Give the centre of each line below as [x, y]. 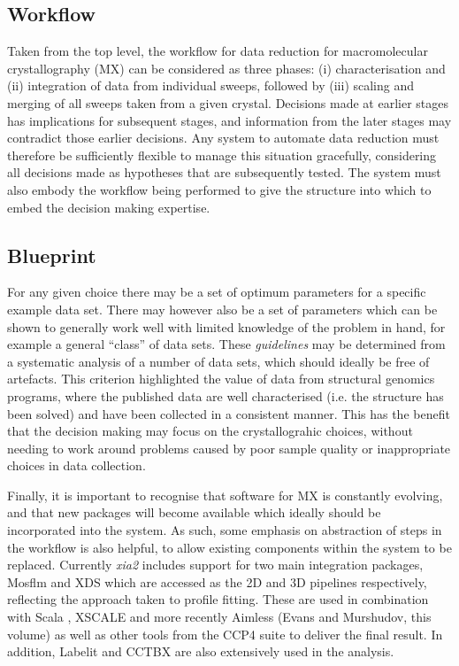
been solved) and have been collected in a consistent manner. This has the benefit [229, 413]
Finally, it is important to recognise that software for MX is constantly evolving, [225, 495]
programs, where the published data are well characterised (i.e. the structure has [226, 395]
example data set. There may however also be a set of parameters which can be [222, 309]
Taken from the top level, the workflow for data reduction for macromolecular [218, 51]
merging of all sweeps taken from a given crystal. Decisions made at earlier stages [228, 102]
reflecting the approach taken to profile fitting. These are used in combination [218, 599]
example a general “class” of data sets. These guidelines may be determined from [226, 344]
